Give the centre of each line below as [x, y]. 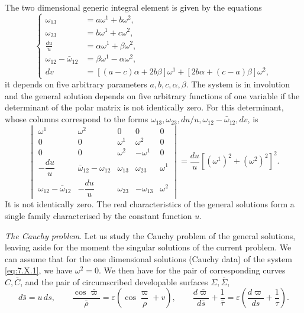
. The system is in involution [238, 84]
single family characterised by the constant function [98, 215]
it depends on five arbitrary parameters [76, 84]
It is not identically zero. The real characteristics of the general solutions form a [150, 204]
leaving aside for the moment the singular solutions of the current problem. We [148, 247]
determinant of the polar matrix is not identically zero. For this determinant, [144, 107]
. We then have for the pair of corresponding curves [192, 270]
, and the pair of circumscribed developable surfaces [114, 281]
